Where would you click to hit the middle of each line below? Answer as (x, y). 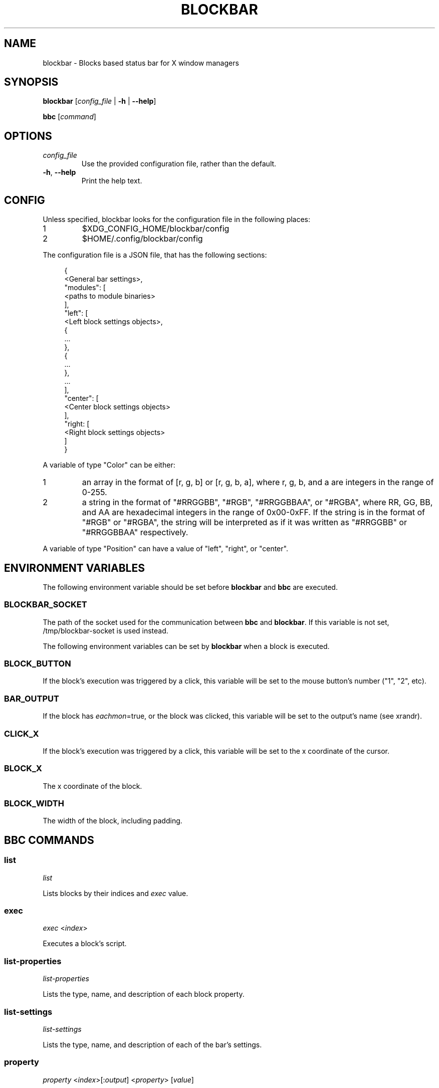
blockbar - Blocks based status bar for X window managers (141, 63)
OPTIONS (28, 136)
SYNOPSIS (31, 82)
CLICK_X (22, 733)
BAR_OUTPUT (32, 698)
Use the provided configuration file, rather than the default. (179, 164)
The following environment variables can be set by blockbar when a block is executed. (186, 646)
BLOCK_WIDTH (34, 804)
